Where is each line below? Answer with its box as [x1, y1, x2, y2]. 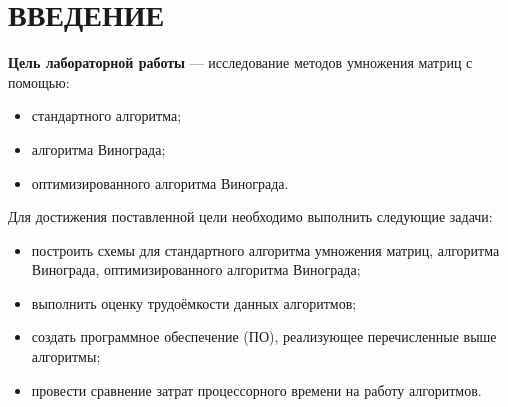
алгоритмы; [31, 346, 101, 367]
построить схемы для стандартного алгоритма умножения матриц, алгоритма [31, 239, 500, 260]
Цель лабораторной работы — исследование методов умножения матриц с [8, 52, 473, 73]
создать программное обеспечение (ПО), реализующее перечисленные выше [31, 326, 497, 347]
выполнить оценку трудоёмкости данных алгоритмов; [31, 292, 357, 313]
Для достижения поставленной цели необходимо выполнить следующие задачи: [8, 206, 493, 227]
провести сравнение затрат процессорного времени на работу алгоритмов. [31, 379, 482, 400]
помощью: [8, 71, 70, 92]
